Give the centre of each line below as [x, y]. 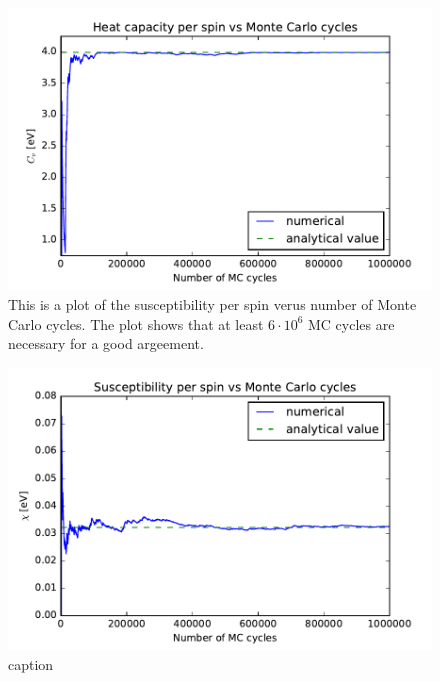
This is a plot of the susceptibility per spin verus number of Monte [212, 304]
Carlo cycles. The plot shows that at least [136, 323]
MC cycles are [351, 323]
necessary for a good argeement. [106, 343]
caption [31, 664]
